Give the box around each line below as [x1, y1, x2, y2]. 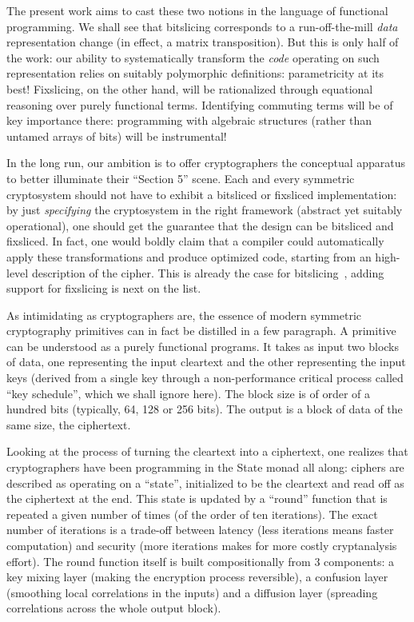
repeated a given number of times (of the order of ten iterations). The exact [6, 505, 378, 522]
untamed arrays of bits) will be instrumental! [6, 127, 227, 144]
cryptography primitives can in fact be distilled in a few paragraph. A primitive [6, 322, 396, 339]
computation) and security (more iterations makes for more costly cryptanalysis [6, 537, 397, 553]
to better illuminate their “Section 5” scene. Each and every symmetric [6, 169, 355, 186]
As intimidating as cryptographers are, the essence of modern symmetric [6, 306, 361, 323]
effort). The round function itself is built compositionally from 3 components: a [6, 552, 395, 569]
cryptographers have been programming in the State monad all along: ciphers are [6, 459, 404, 476]
